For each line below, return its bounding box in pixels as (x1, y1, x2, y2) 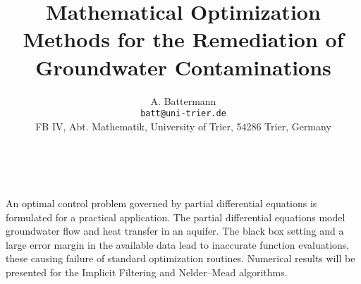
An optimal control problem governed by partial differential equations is (6, 195, 317, 210)
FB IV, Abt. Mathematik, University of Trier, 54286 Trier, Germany (35, 118, 331, 133)
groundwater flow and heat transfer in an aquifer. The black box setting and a (6, 223, 344, 238)
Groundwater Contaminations (35, 52, 331, 81)
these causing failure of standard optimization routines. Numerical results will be (6, 251, 355, 266)
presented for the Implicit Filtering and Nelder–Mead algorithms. (6, 264, 288, 279)
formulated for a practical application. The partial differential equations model (6, 209, 345, 224)
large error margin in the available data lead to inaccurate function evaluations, (6, 237, 350, 252)
